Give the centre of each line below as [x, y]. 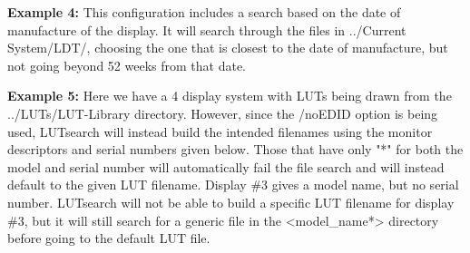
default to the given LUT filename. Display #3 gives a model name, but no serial [233, 185]
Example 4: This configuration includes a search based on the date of [204, 12]
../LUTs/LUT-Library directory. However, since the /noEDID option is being [223, 113]
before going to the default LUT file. [109, 238]
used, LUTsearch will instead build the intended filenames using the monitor [220, 131]
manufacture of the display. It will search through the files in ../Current [207, 29]
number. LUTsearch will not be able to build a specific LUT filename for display [231, 202]
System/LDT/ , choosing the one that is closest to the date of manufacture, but [228, 48]
